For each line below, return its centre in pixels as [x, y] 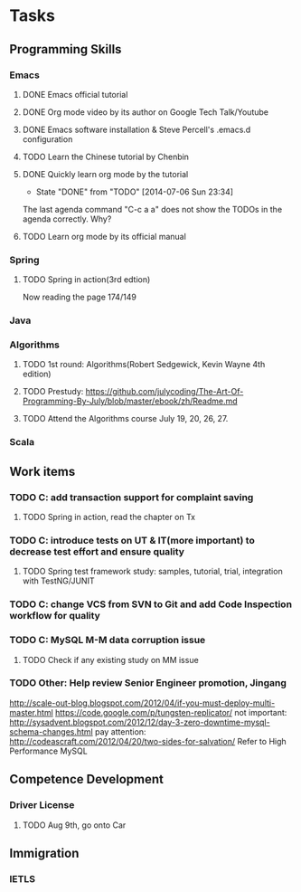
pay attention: [120, 731]
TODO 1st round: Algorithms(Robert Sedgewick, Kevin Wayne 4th [144, 365]
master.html [32, 712]
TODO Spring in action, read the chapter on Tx [109, 517]
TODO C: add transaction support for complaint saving [132, 497]
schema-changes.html [51, 731]
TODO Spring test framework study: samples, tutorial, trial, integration [152, 572]
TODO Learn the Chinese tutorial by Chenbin [106, 157]
